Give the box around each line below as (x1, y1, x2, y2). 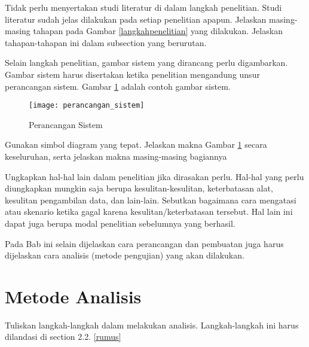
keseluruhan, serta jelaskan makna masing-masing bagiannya (5, 150, 227, 162)
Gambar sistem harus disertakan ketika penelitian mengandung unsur (5, 68, 260, 80)
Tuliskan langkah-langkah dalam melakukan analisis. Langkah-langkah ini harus (5, 318, 299, 331)
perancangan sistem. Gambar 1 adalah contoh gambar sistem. (5, 80, 231, 92)
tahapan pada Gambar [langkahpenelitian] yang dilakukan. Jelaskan (33, 25, 283, 37)
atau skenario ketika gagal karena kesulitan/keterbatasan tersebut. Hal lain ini (5, 205, 293, 218)
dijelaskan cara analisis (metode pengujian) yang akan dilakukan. (5, 249, 244, 261)
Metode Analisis (5, 284, 142, 308)
